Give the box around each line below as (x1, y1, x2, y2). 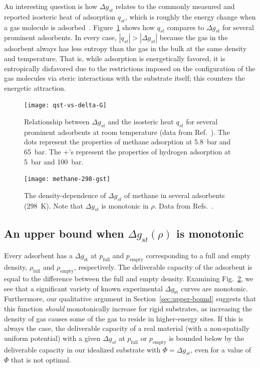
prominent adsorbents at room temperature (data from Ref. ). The (24, 126, 230, 137)
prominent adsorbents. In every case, (4, 32, 117, 43)
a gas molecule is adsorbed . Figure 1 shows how (4, 22, 155, 32)
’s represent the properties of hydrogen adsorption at (69, 146, 231, 156)
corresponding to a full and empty (146, 250, 250, 261)
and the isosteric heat (108, 116, 174, 127)
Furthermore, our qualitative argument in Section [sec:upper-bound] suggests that (4, 293, 256, 304)
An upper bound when (4, 225, 124, 241)
